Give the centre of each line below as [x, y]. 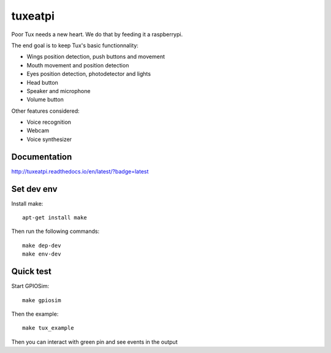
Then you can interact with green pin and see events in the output [94, 342]
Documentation [42, 157]
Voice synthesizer [49, 139]
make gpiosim [42, 300]
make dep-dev [42, 245]
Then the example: [35, 314]
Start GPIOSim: [30, 286]
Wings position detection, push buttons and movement [96, 57]
